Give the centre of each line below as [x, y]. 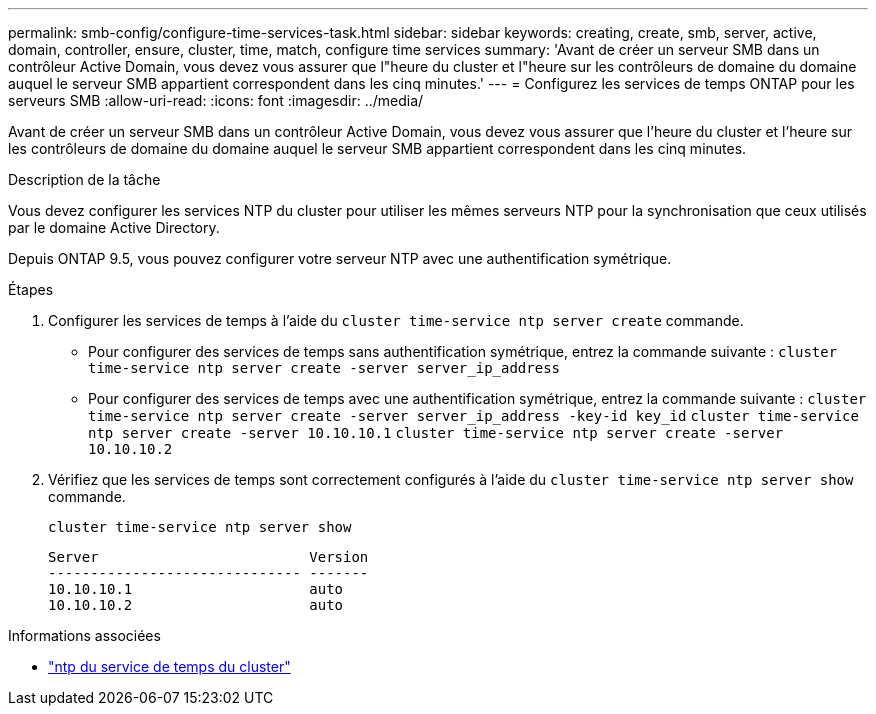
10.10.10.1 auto [196, 589]
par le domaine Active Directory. [114, 227]
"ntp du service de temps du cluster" [169, 666]
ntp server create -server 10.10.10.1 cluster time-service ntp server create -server [436, 433]
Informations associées [84, 635]
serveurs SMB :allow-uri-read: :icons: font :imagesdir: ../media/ [216, 100]
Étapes [31, 289]
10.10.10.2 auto [196, 605]
